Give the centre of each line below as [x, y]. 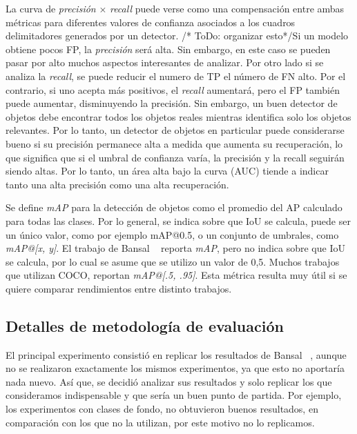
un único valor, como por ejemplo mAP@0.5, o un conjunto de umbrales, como [172, 234]
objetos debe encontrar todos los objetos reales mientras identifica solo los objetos [178, 116]
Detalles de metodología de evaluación [145, 325]
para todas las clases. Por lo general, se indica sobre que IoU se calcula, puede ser [178, 220]
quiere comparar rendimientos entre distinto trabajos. [119, 288]
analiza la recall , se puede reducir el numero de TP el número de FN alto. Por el [176, 76]
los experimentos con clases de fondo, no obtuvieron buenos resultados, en [162, 409]
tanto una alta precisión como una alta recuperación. [117, 184]
